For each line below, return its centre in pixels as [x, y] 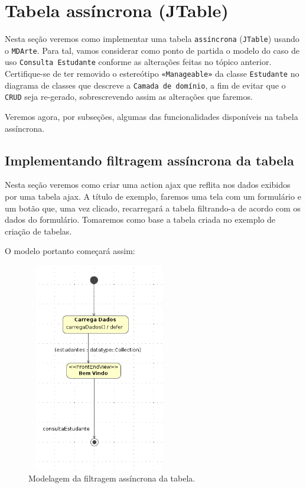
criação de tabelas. [38, 231]
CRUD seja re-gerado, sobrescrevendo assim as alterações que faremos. [129, 97]
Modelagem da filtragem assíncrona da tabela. [112, 478]
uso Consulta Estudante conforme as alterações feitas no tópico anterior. [138, 62]
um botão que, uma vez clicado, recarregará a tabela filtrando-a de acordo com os [153, 208]
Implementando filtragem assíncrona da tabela [149, 160]
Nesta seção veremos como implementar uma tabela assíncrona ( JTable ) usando [152, 39]
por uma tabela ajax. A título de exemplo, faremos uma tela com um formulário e [153, 196]
